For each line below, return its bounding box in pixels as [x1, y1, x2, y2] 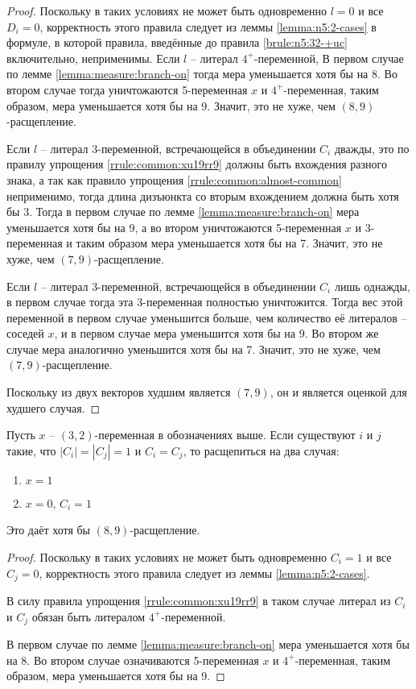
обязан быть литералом [31, 608, 146, 625]
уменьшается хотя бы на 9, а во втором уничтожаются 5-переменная [6, 218, 342, 235]
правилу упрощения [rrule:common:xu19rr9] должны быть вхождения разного [6, 156, 387, 172]
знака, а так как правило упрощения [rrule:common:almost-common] [6, 171, 342, 188]
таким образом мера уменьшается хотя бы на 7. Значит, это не [76, 235, 383, 251]
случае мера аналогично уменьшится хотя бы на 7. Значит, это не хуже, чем [6, 340, 381, 357]
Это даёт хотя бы [6, 521, 91, 538]
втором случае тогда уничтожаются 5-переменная [6, 81, 248, 98]
